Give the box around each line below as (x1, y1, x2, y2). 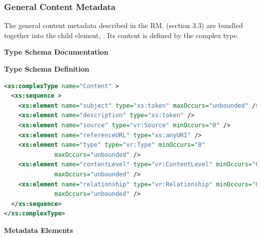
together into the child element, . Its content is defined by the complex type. (4, 30, 239, 40)
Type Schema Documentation (4, 47, 108, 57)
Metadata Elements (4, 224, 73, 235)
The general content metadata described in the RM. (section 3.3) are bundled (4, 20, 243, 31)
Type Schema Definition (4, 64, 89, 74)
